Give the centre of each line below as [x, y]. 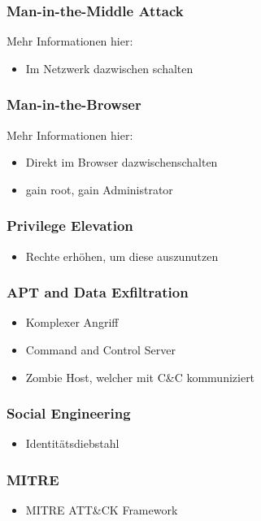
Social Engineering [69, 413]
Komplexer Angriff [72, 322]
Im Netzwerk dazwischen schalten [109, 68]
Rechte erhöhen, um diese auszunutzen [122, 256]
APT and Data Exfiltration [98, 292]
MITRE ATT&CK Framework [102, 510]
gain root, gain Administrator [99, 189]
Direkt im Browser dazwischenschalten [122, 162]
